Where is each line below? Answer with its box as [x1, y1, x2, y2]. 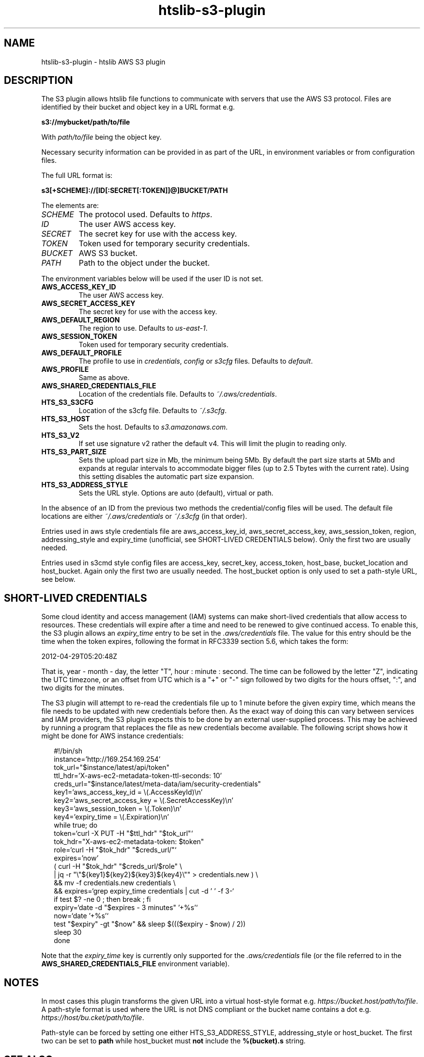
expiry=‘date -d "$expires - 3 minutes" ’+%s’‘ [54, 903, 198, 912]
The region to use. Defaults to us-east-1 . [78, 324, 208, 333]
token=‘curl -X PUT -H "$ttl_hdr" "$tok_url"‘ [54, 829, 193, 838]
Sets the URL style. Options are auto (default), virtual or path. [78, 489, 273, 497]
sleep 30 [54, 928, 82, 937]
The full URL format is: [41, 171, 113, 180]
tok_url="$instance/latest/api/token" [54, 763, 169, 772]
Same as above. [78, 373, 130, 382]
